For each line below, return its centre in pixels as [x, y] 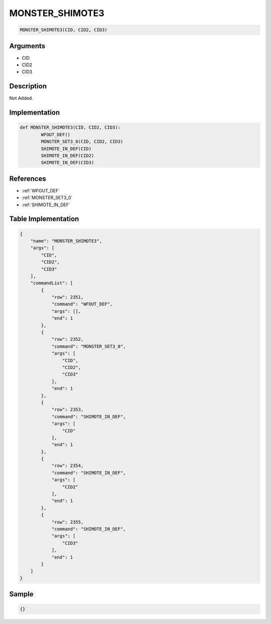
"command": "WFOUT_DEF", [82, 304]
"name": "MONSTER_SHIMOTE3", [66, 241]
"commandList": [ [52, 283]
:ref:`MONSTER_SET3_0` [47, 198]
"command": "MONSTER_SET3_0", [89, 346]
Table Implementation [44, 219]
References [28, 178]
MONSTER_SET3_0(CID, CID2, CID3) [82, 142]
